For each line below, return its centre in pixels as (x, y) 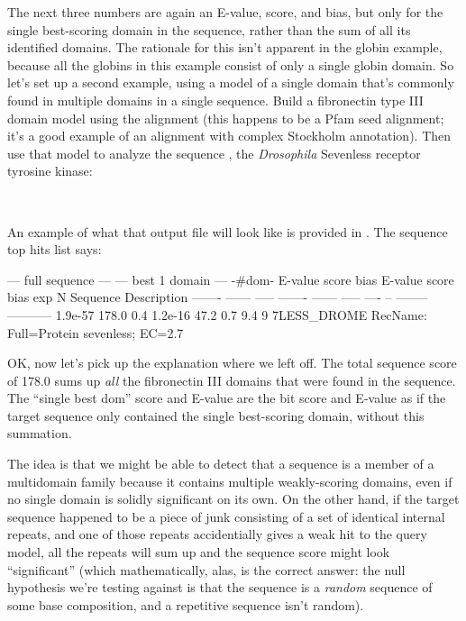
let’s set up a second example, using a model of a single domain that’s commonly (231, 82)
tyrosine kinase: (50, 171)
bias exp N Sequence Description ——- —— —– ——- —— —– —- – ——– (218, 297)
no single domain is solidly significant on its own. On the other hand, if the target (233, 499)
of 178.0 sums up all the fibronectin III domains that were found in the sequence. (232, 380)
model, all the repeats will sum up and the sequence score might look (199, 552)
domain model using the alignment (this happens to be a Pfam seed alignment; (226, 118)
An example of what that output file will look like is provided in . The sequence (228, 231)
